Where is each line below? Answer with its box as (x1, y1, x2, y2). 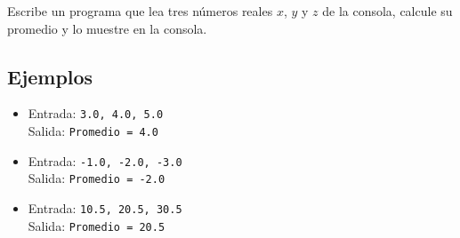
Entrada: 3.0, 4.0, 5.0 (28, 104, 164, 123)
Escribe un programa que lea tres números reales (7, 2, 273, 20)
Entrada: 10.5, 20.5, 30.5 (28, 199, 182, 218)
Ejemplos (7, 62, 93, 90)
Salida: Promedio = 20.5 (28, 216, 165, 234)
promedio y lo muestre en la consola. (7, 19, 207, 37)
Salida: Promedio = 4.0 (28, 122, 158, 140)
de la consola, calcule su (322, 2, 453, 20)
